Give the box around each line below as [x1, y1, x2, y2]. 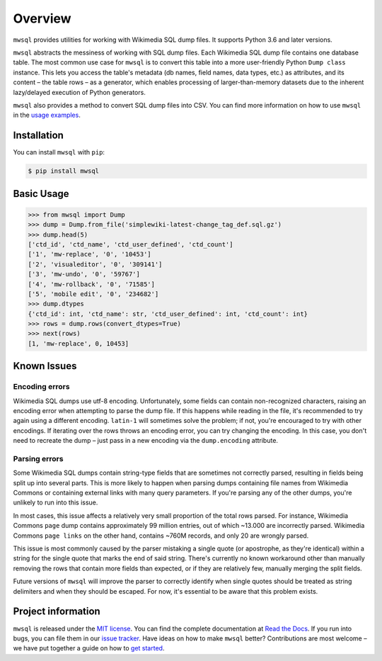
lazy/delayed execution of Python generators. [13, 88, 146, 96]
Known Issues [13, 360, 77, 372]
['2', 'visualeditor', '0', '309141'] [28, 260, 163, 269]
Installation [13, 130, 64, 142]
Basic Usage [13, 188, 69, 200]
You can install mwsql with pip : [13, 148, 105, 157]
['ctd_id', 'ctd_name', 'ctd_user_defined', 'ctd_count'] [28, 240, 233, 248]
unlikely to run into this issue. [13, 498, 98, 507]
